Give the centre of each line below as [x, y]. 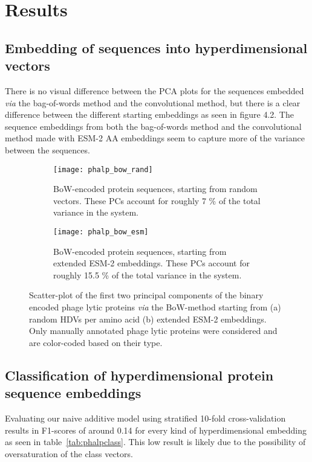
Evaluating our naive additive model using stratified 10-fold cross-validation [145, 418]
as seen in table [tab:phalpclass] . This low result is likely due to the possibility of [155, 442]
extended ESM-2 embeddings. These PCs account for [151, 263]
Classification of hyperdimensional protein [139, 375]
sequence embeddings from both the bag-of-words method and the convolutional [153, 126]
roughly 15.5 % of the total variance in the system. [148, 274]
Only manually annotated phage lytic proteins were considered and [153, 331]
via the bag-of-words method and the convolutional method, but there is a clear [153, 102]
